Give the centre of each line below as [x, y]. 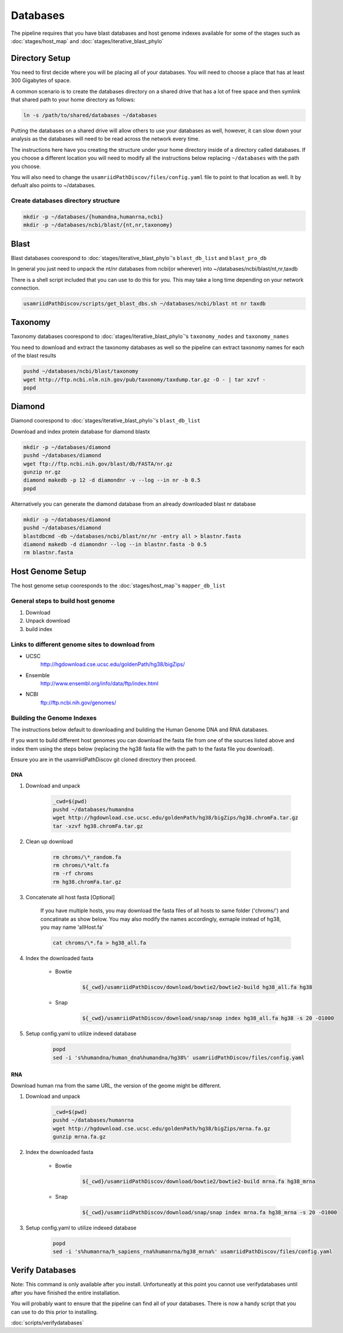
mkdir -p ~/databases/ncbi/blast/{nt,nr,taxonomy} [98, 225]
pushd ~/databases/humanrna [93, 1120]
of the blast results [34, 356]
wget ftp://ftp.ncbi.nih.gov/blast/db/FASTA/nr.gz [98, 464]
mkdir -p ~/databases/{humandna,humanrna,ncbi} [93, 217]
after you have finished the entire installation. [66, 1293]
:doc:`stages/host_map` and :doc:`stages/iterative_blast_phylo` [87, 41]
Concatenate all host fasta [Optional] [70, 897]
